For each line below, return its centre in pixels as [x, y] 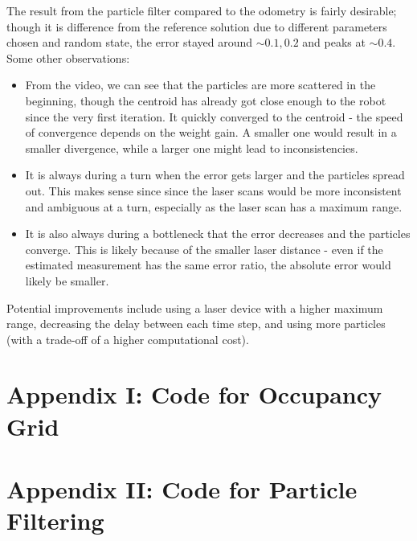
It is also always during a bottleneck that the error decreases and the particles [218, 234]
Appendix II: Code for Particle [182, 489]
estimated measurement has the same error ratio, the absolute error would [208, 265]
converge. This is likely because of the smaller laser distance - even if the [204, 249]
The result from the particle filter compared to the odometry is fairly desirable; [202, 10]
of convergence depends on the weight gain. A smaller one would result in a [211, 132]
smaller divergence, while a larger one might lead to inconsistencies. [192, 148]
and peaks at [334, 42]
